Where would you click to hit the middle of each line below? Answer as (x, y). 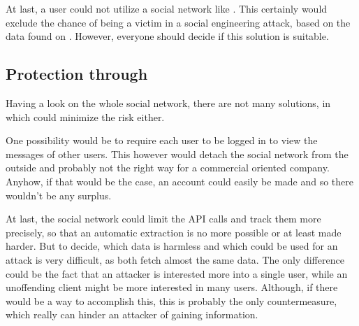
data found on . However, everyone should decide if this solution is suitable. (167, 36)
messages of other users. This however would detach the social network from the (177, 154)
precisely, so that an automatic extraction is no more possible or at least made (174, 232)
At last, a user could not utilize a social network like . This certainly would (167, 8)
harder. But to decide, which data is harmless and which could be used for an (172, 246)
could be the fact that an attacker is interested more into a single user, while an (177, 273)
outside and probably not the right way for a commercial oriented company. (168, 168)
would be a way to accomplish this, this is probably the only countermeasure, (171, 300)
